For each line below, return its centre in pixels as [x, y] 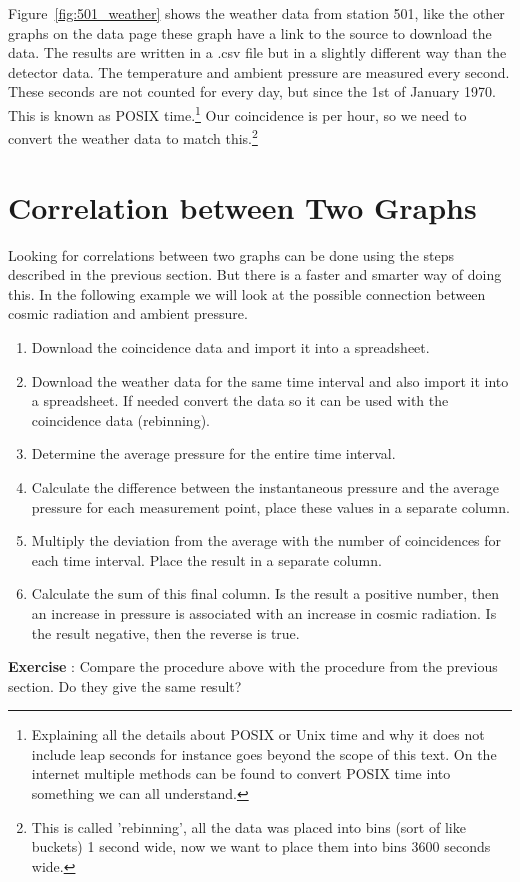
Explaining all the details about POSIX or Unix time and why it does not [258, 734]
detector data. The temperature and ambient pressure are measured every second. [259, 71]
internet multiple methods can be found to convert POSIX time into [241, 773]
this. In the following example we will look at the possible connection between [247, 293]
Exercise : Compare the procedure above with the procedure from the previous [253, 666]
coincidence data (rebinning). [120, 419]
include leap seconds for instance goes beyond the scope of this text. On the [264, 753]
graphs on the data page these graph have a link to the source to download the [250, 32]
